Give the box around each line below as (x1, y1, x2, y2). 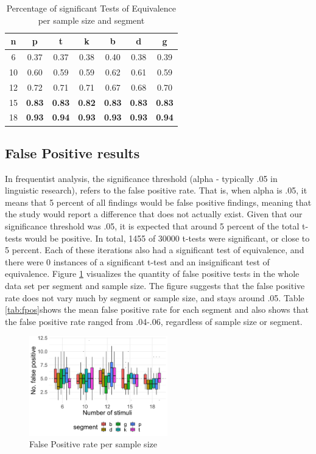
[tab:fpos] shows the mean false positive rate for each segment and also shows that (5, 303, 309, 316)
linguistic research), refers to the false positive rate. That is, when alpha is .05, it (5, 184, 307, 197)
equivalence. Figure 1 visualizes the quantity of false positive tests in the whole (5, 267, 300, 280)
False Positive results (5, 143, 140, 162)
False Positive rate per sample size (29, 438, 157, 450)
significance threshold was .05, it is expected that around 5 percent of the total (5, 220, 300, 232)
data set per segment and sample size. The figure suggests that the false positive (5, 279, 305, 292)
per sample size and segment (38, 13, 145, 26)
